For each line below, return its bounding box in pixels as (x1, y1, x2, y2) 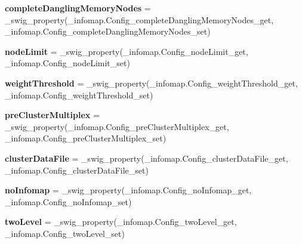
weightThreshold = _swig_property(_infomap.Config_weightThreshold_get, (5, 76, 298, 89)
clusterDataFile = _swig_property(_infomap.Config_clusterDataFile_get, (5, 152, 288, 164)
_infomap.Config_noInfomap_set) (5, 195, 132, 208)
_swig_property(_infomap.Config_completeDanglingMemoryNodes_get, (5, 13, 274, 26)
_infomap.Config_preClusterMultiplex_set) (5, 132, 167, 144)
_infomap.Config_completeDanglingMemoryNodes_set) (5, 25, 211, 38)
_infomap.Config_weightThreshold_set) (5, 88, 153, 101)
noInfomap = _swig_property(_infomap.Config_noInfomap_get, (5, 184, 252, 196)
